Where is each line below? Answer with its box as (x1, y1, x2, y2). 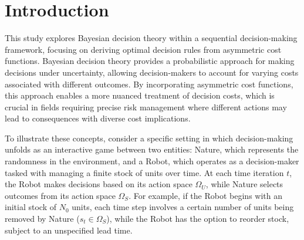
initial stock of (5, 201, 56, 213)
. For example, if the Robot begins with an (129, 189, 282, 201)
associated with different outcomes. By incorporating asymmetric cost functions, (5, 77, 293, 90)
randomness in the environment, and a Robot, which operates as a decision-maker (5, 155, 299, 167)
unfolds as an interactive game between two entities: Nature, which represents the (5, 143, 299, 156)
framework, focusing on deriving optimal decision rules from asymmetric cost (5, 43, 282, 55)
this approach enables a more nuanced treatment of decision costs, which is (5, 89, 275, 102)
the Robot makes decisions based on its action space (5, 178, 192, 190)
